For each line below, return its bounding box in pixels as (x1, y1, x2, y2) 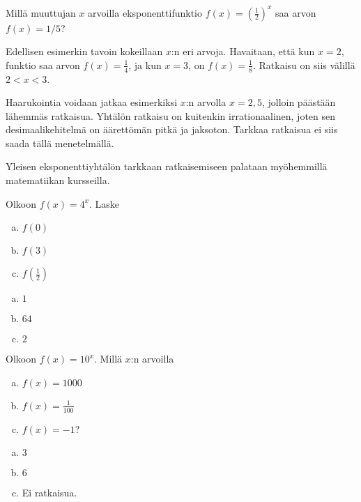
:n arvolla (185, 95, 226, 109)
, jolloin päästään (261, 95, 336, 109)
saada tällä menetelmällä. (6, 135, 114, 150)
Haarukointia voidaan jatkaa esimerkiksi (6, 95, 178, 109)
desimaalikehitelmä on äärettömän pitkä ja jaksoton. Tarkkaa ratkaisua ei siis (6, 122, 338, 137)
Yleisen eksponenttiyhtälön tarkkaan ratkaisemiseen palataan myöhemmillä (6, 159, 328, 174)
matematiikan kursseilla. (6, 173, 110, 188)
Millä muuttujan (6, 5, 76, 20)
